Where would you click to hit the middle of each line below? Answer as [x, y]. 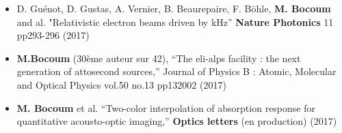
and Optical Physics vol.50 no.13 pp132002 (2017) [121, 84]
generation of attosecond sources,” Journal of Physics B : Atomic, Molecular [176, 71]
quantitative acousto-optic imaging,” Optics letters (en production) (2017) [177, 121]
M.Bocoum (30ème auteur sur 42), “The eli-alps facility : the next [159, 58]
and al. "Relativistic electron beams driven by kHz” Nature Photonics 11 [175, 21]
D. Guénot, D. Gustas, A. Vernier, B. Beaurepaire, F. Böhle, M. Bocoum [174, 8]
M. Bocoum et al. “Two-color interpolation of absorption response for [166, 107]
